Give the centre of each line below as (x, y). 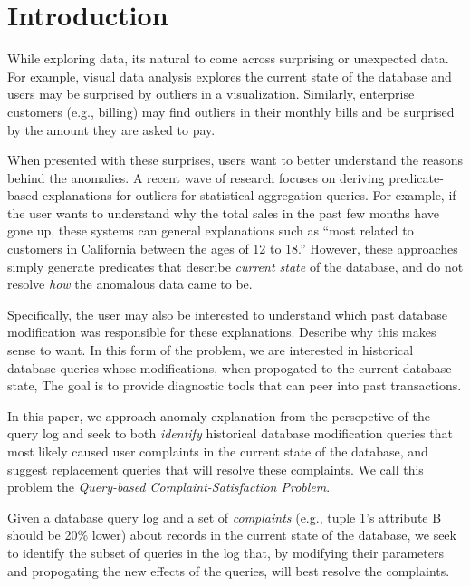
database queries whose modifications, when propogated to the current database (230, 367)
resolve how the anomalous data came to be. (130, 284)
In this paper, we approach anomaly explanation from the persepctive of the (219, 415)
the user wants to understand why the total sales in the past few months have (223, 212)
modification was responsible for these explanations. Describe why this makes (222, 332)
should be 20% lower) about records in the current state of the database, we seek (232, 535)
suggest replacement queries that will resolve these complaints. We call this (216, 469)
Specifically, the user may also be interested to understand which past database (227, 314)
